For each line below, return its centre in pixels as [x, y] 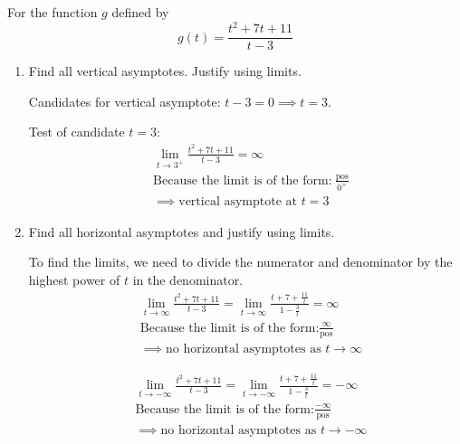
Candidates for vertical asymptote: [125, 101]
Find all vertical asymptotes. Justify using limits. [165, 71]
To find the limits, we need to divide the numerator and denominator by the [240, 262]
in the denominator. [188, 280]
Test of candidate [77, 132]
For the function [53, 12]
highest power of [74, 280]
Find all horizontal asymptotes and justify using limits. [182, 231]
